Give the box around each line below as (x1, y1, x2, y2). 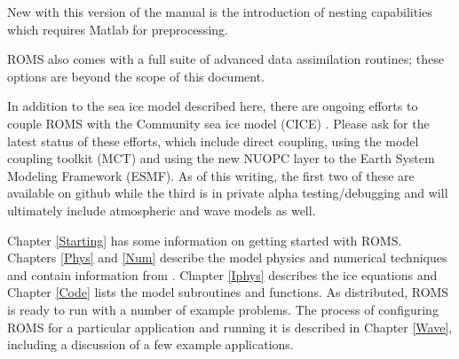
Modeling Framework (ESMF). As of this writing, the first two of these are (7, 166, 415, 184)
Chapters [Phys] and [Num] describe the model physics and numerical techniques (7, 248, 447, 267)
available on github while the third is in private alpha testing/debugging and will (7, 183, 448, 202)
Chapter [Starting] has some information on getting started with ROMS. (7, 230, 402, 249)
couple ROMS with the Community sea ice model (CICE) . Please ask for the (7, 113, 430, 132)
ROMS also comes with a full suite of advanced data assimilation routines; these (7, 50, 444, 68)
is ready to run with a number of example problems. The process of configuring (7, 300, 439, 318)
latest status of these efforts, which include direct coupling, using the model (7, 131, 419, 150)
